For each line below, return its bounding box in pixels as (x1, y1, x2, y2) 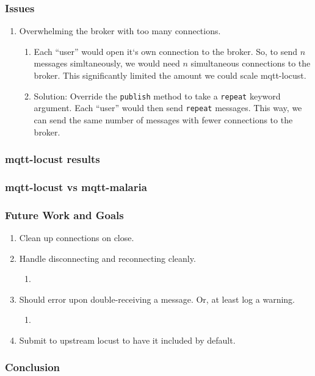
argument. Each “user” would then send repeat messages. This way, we (34, 101, 302, 114)
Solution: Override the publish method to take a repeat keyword (34, 89, 281, 102)
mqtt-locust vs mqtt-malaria (5, 179, 147, 194)
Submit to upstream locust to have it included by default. (19, 333, 236, 346)
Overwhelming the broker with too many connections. (19, 24, 221, 37)
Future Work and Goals (5, 207, 124, 222)
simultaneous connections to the (190, 57, 311, 70)
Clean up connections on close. (19, 231, 134, 244)
